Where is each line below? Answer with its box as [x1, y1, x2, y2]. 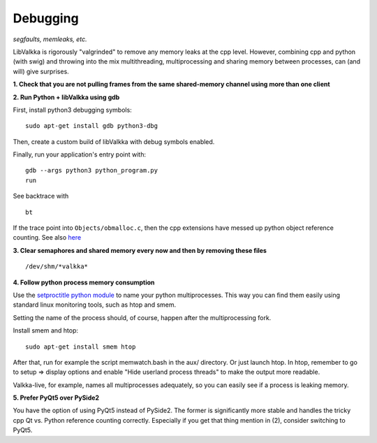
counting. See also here [13, 233, 82, 242]
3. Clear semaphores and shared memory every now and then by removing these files [13, 246, 267, 254]
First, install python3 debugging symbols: [13, 106, 132, 114]
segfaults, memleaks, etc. [13, 35, 87, 43]
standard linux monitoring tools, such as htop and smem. [13, 300, 177, 309]
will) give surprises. [13, 67, 69, 75]
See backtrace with [13, 192, 69, 201]
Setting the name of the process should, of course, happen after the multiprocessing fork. [13, 313, 272, 321]
